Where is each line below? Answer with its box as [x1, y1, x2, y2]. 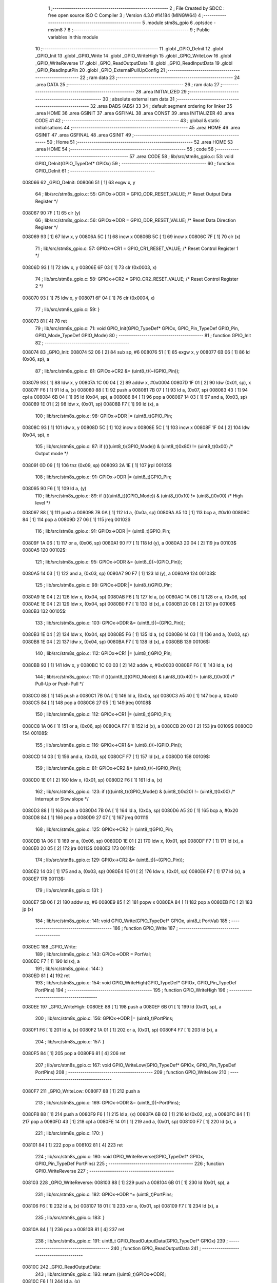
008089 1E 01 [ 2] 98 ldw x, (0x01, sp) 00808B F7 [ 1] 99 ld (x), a [22, 401, 159, 407]
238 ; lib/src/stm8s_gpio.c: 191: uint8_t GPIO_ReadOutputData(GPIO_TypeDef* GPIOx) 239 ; [35, 1238, 228, 1244]
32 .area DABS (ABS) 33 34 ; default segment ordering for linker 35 [90, 103, 233, 109]
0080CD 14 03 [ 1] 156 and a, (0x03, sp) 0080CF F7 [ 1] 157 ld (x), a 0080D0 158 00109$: [22, 753, 210, 760]
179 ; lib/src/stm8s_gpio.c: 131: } [35, 887, 103, 893]
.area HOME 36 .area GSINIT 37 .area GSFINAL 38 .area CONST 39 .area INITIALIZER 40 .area [35, 110, 234, 116]
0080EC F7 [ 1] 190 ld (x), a [22, 958, 80, 964]
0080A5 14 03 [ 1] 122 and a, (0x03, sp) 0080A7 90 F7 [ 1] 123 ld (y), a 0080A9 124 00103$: [22, 570, 216, 576]
